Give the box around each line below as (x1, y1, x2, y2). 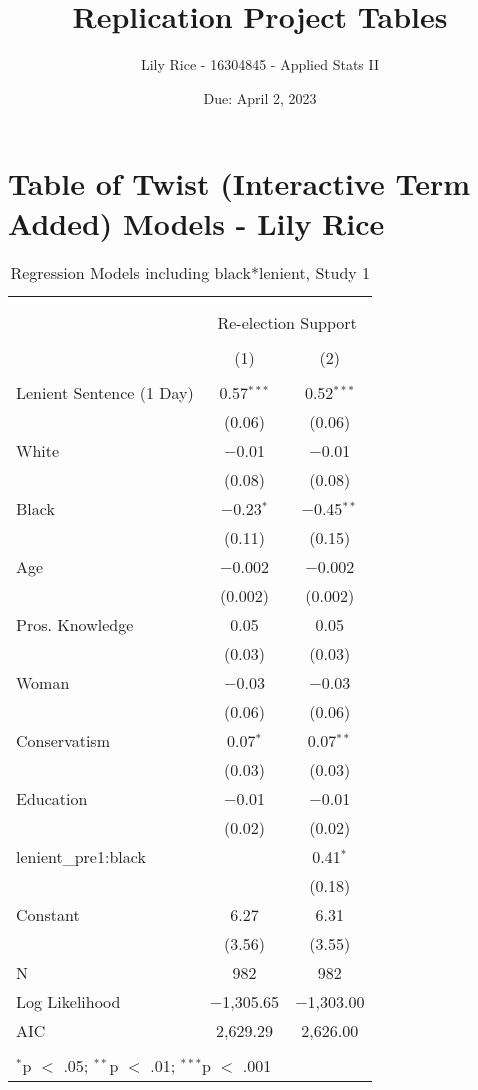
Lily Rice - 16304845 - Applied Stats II (140, 54, 380, 75)
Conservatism (16, 729, 110, 753)
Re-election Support (217, 311, 357, 335)
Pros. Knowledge (16, 613, 134, 637)
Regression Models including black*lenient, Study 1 (10, 261, 371, 285)
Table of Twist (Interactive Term (8, 163, 471, 204)
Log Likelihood (16, 990, 121, 1014)
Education (16, 787, 88, 811)
